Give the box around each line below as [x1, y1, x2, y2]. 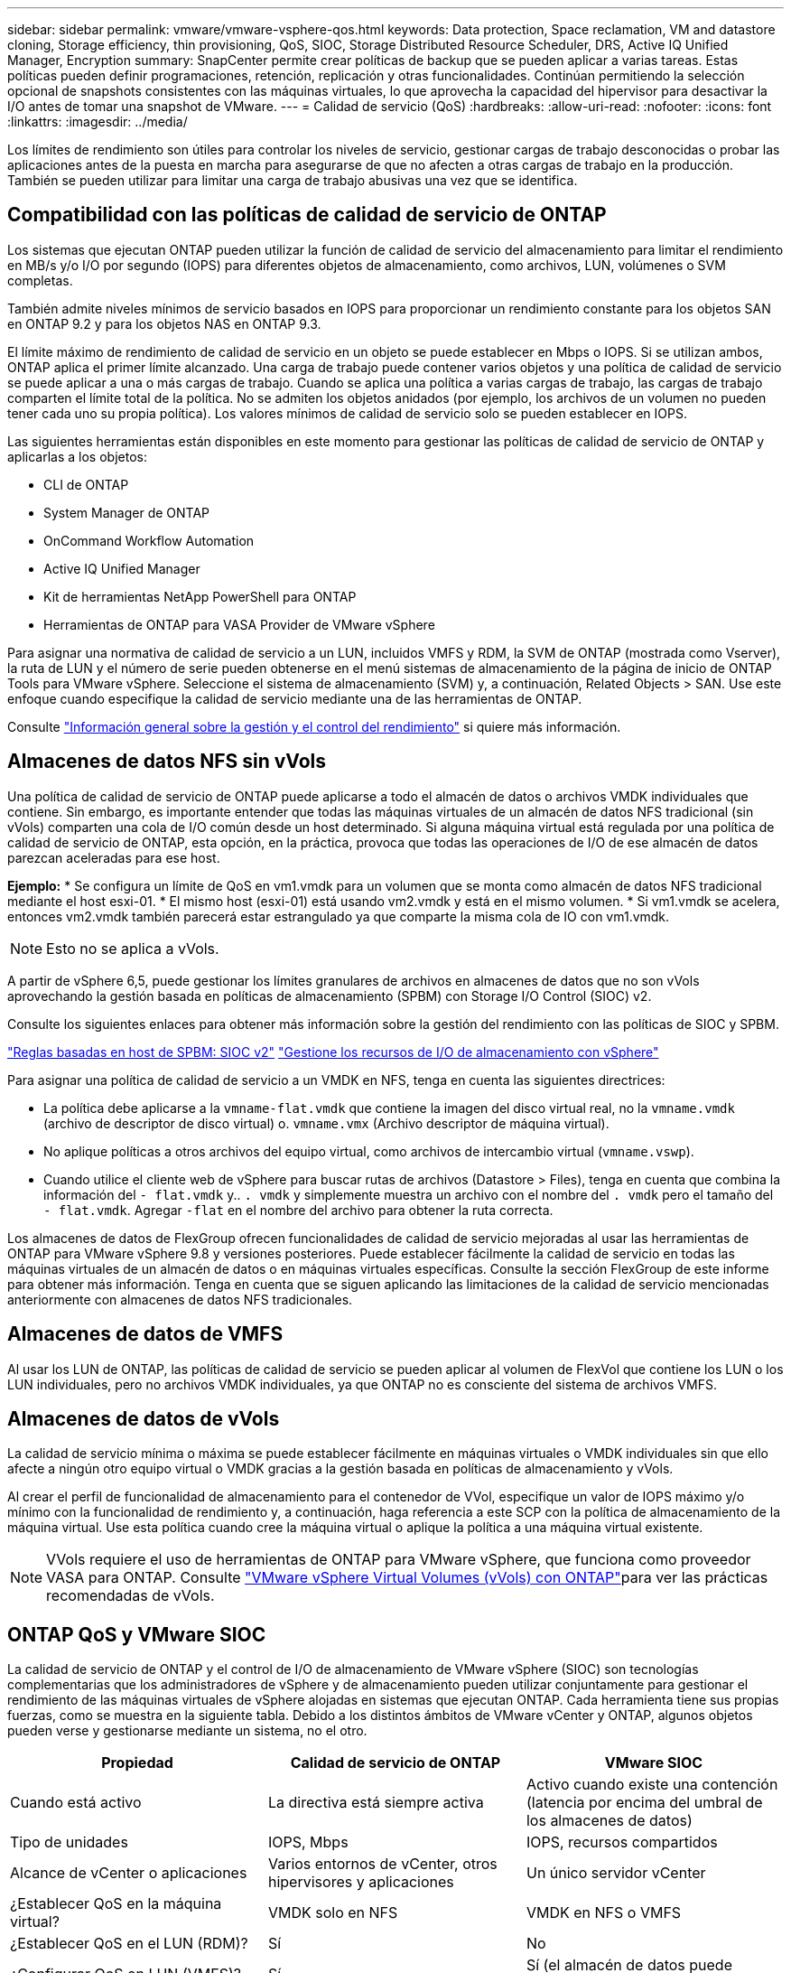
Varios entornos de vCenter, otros [267, 1855, 498, 1874]
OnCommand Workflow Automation [43, 532, 255, 548]
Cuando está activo [10, 1793, 142, 1812]
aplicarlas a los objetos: [7, 448, 147, 464]
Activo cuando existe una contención [526, 1775, 778, 1794]
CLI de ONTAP [43, 476, 129, 492]
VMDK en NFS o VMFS [526, 1903, 682, 1922]
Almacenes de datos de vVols [7, 1407, 280, 1430]
